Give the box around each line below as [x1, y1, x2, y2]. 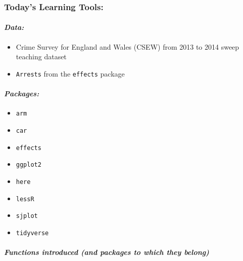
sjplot [16, 212, 38, 220]
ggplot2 [16, 161, 41, 169]
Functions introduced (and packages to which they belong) [4, 247, 209, 257]
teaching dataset [16, 51, 67, 62]
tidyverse [16, 229, 49, 237]
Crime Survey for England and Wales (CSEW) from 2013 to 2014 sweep [16, 41, 239, 52]
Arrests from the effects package [16, 68, 125, 79]
